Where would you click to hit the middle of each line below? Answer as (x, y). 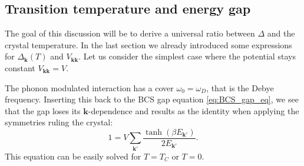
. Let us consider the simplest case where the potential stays (187, 56)
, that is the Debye (240, 87)
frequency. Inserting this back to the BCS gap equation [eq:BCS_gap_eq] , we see (152, 99)
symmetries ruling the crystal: (59, 122)
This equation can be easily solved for (73, 156)
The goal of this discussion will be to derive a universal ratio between (130, 33)
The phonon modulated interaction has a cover (89, 87)
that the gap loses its (43, 110)
